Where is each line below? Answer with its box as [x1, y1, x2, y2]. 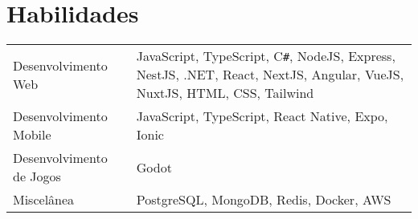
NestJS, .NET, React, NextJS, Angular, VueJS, [136, 65, 404, 84]
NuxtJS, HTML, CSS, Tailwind [136, 83, 314, 103]
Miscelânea [13, 190, 75, 209]
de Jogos [13, 167, 61, 186]
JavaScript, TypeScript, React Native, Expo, [136, 107, 388, 126]
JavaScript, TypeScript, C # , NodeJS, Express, [136, 47, 395, 66]
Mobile [13, 125, 51, 144]
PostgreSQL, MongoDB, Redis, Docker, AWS [136, 190, 391, 209]
